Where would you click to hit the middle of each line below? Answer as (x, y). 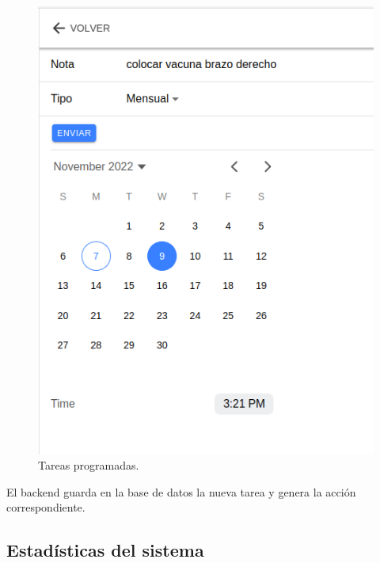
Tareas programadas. (89, 465)
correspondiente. (46, 507)
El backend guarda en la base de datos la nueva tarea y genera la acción (181, 491)
